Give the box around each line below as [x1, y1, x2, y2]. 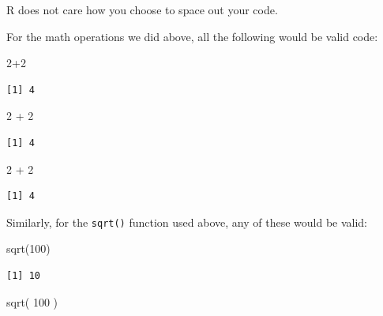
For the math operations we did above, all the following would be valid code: [6, 28, 378, 44]
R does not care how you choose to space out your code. [6, 2, 278, 17]
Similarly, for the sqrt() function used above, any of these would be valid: [6, 213, 368, 230]
